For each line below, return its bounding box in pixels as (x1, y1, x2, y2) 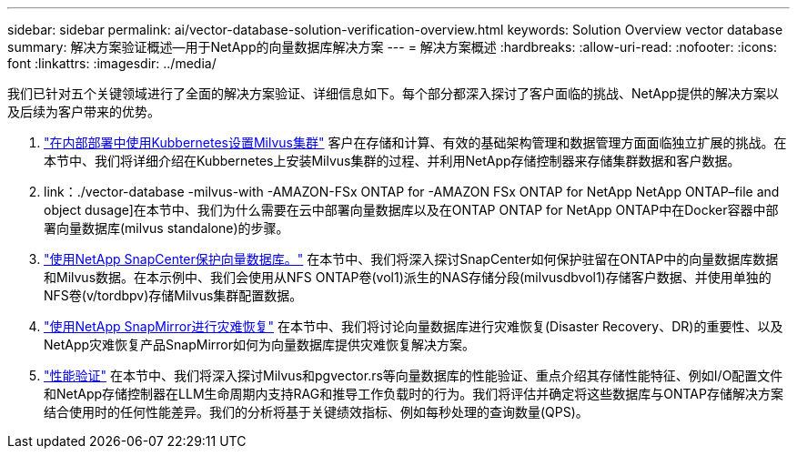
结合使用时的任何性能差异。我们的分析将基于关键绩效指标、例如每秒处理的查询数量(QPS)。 (44, 404, 589, 420)
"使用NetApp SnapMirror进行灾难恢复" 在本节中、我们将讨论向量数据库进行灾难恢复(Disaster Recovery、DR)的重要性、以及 (44, 319, 783, 334)
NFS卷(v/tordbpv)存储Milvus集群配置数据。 (44, 288, 303, 303)
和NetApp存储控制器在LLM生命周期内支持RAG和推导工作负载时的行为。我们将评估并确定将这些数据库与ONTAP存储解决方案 (44, 386, 783, 401)
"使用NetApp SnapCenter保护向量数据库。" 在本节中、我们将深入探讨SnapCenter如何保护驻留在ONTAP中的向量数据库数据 (44, 251, 779, 267)
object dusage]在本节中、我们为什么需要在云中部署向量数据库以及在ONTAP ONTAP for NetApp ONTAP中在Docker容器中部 (44, 202, 779, 218)
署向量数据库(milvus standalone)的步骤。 (44, 220, 289, 236)
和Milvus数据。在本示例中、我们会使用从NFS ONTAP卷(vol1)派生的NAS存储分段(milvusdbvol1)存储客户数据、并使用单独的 (44, 269, 772, 285)
